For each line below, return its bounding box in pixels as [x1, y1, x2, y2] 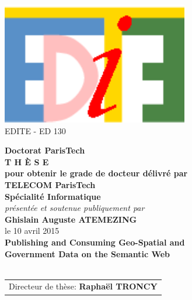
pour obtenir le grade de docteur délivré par [5, 167, 188, 179]
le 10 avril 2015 [5, 224, 60, 237]
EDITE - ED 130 [5, 124, 66, 137]
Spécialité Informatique [5, 190, 101, 202]
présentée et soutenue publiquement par [5, 202, 145, 214]
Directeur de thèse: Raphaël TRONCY [9, 280, 158, 292]
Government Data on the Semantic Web [5, 247, 170, 260]
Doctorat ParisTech [5, 144, 85, 156]
